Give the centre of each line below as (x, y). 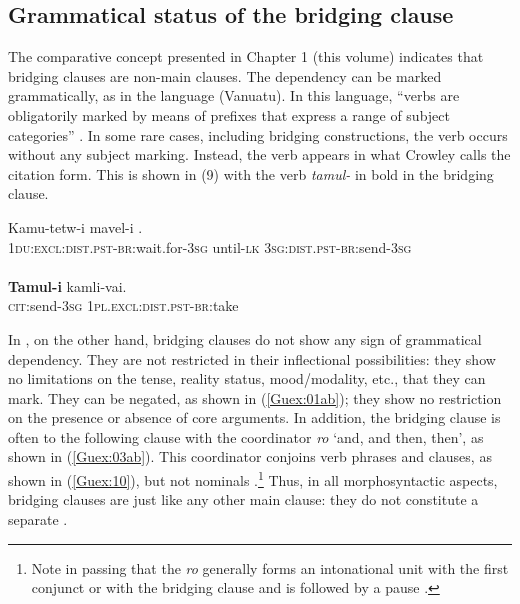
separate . (38, 518)
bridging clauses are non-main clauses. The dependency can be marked (225, 75)
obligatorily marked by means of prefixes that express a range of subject (229, 114)
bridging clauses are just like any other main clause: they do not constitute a (243, 499)
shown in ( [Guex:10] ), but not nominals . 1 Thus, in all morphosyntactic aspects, (253, 478)
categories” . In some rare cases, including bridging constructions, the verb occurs (258, 134)
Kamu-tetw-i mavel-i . (75, 226)
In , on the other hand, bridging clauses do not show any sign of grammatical (245, 338)
